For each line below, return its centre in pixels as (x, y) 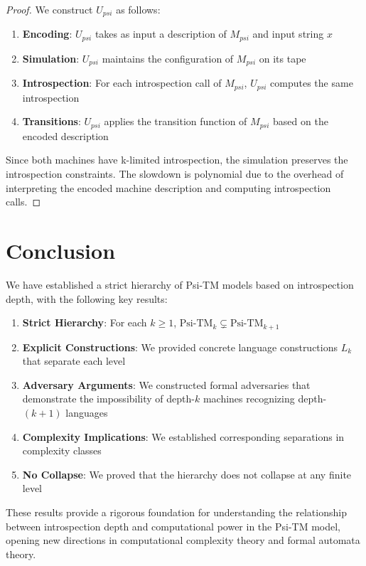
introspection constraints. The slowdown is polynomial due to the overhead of (175, 174)
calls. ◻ (23, 202)
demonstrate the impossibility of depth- (108, 399)
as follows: (138, 9)
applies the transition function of (176, 121)
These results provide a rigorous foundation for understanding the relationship (176, 512)
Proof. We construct (49, 9)
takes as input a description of (161, 34)
